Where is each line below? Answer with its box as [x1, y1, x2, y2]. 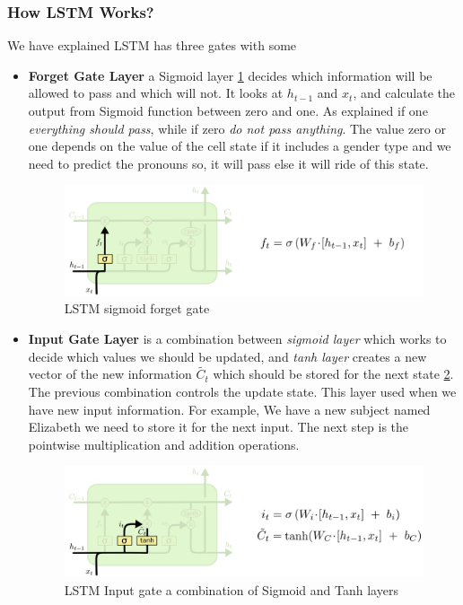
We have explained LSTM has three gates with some [7, 36, 297, 55]
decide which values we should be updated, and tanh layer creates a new [28, 346, 427, 365]
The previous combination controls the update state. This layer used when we [28, 382, 457, 401]
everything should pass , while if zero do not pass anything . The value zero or [28, 118, 446, 137]
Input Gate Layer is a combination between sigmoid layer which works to [28, 329, 447, 348]
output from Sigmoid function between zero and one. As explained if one [28, 101, 428, 119]
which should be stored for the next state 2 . [213, 364, 454, 383]
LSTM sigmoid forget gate [64, 299, 210, 318]
